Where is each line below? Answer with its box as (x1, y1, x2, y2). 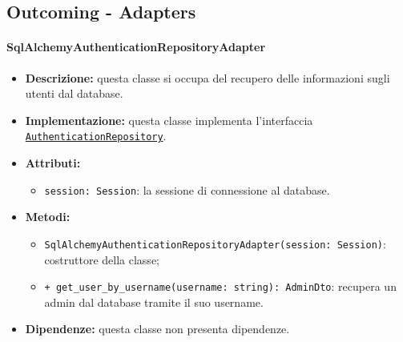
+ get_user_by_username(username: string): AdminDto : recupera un (44, 278, 397, 295)
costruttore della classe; (44, 251, 159, 268)
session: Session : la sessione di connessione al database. (44, 181, 330, 198)
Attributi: (25, 155, 81, 171)
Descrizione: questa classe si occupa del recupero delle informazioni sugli (25, 69, 390, 86)
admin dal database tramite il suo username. (44, 293, 264, 310)
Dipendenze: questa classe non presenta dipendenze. (25, 320, 290, 337)
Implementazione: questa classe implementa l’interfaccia (25, 111, 313, 128)
